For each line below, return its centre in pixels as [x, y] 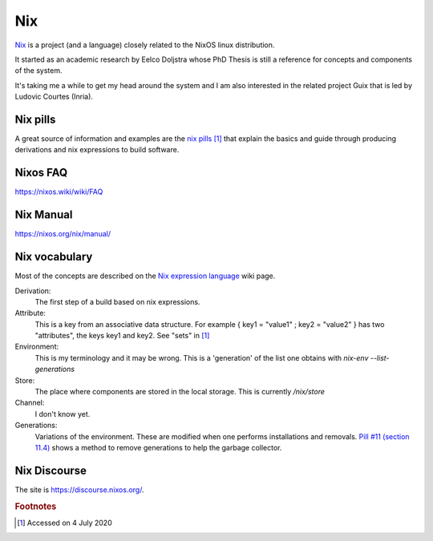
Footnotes [36, 507]
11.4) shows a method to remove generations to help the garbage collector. [158, 447]
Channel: [30, 403]
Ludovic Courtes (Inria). [54, 97]
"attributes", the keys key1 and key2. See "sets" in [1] [122, 336]
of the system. [39, 71]
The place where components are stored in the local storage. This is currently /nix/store [180, 392]
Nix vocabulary [54, 257]
